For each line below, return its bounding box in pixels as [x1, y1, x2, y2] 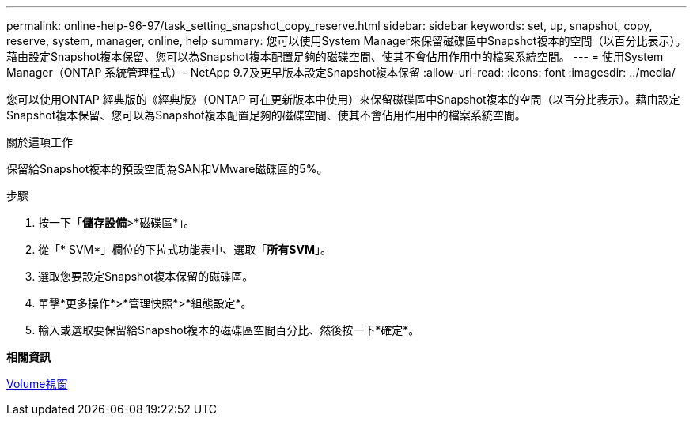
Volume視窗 [6, 377, 68, 390]
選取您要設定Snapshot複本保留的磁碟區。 [38, 269, 254, 283]
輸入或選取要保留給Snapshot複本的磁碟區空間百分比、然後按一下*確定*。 [38, 323, 420, 337]
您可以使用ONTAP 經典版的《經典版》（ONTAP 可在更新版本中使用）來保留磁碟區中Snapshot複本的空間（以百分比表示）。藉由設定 [6, 92, 680, 106]
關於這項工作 [6, 135, 73, 149]
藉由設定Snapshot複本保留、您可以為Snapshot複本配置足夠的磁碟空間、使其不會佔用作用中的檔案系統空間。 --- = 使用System [6, 50, 664, 63]
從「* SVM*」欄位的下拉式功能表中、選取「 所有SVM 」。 [38, 243, 331, 256]
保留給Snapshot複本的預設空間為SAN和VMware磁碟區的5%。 [6, 162, 328, 175]
